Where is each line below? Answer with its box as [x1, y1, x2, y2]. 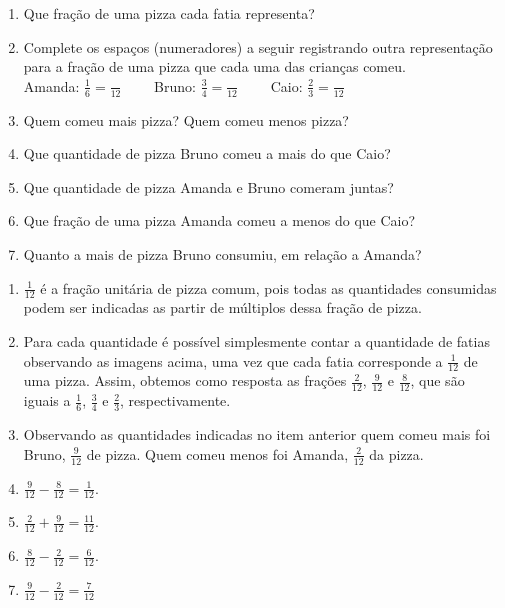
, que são [410, 370, 465, 391]
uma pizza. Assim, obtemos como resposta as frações [23, 370, 347, 391]
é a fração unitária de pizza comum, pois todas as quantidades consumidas [40, 277, 497, 298]
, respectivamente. [120, 390, 231, 411]
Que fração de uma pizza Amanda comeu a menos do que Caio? [23, 210, 416, 231]
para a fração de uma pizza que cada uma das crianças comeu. [23, 56, 406, 77]
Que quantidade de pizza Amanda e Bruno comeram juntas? [23, 176, 394, 197]
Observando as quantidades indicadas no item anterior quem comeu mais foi [23, 424, 491, 445]
